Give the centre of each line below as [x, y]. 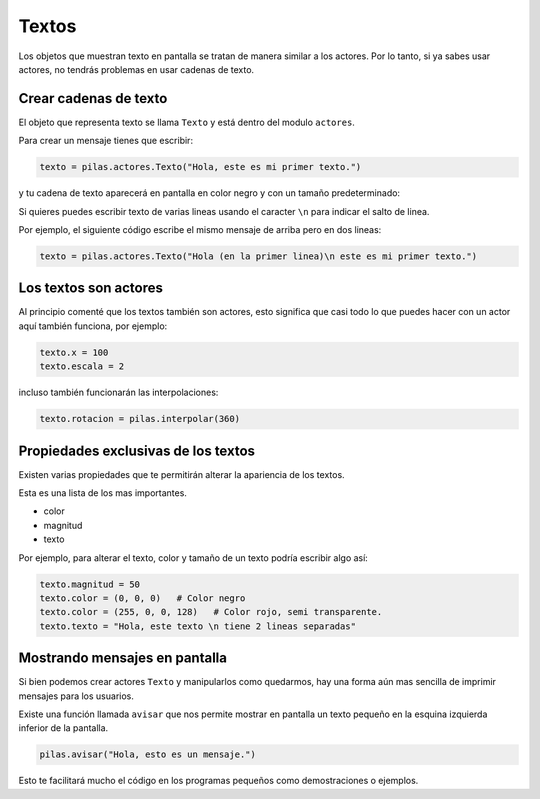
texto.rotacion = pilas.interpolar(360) [139, 419]
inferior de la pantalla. [63, 728]
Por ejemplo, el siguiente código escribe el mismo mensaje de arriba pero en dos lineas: [200, 229]
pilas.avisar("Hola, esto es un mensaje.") [148, 754]
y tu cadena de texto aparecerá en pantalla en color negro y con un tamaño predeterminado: [209, 193]
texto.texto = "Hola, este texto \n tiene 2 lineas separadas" [198, 626]
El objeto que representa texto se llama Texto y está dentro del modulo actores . [186, 122]
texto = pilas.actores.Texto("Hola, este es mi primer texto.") [200, 167]
